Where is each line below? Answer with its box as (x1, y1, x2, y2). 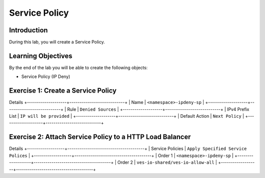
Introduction (9, 26, 48, 34)
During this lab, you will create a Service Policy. (9, 39, 105, 45)
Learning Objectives (9, 51, 73, 60)
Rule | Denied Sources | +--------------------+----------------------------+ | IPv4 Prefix (67, 106, 250, 112)
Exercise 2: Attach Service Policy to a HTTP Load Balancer (9, 133, 191, 141)
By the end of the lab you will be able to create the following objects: (9, 64, 148, 71)
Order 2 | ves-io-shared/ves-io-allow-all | (117, 159, 217, 165)
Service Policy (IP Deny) (21, 74, 71, 79)
